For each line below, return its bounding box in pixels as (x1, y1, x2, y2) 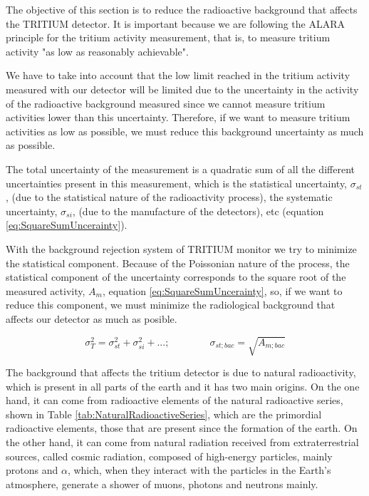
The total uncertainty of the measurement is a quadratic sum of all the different (6, 161, 355, 176)
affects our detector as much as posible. (6, 311, 177, 326)
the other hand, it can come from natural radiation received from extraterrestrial (6, 434, 359, 449)
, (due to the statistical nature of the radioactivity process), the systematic (6, 190, 333, 205)
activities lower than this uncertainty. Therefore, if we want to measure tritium (6, 110, 350, 125)
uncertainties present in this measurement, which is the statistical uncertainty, (6, 175, 348, 190)
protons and (6, 463, 58, 477)
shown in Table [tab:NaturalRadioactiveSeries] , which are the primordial (6, 406, 322, 421)
